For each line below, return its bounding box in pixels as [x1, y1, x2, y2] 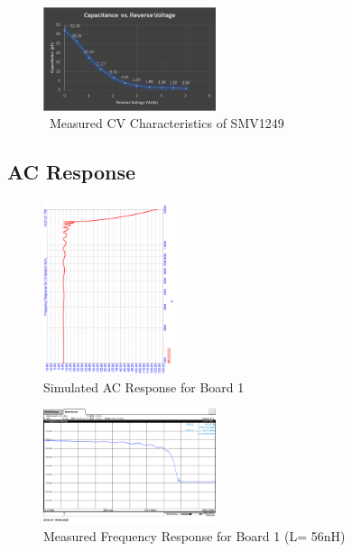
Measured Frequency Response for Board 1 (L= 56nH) [43, 526, 346, 545]
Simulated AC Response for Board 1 [43, 377, 245, 396]
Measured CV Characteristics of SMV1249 [49, 114, 284, 133]
